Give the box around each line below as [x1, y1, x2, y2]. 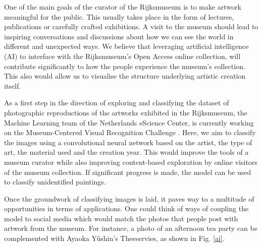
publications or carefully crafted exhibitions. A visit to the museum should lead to [4, 21, 258, 32]
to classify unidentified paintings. [4, 176, 106, 187]
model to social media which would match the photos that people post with [4, 213, 238, 223]
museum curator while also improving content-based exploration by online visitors [4, 156, 257, 167]
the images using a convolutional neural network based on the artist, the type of [4, 137, 252, 147]
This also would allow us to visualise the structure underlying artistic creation [4, 71, 246, 81]
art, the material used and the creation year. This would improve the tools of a [4, 147, 249, 157]
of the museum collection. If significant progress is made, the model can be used [4, 166, 251, 177]
